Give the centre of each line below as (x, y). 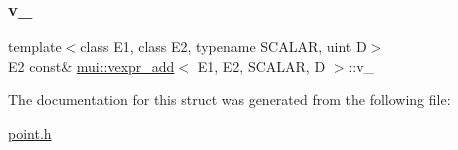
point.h (30, 133)
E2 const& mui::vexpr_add (91, 65)
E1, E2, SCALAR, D (261, 65)
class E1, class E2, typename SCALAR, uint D (223, 46)
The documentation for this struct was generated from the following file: (229, 99)
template (35, 46)
